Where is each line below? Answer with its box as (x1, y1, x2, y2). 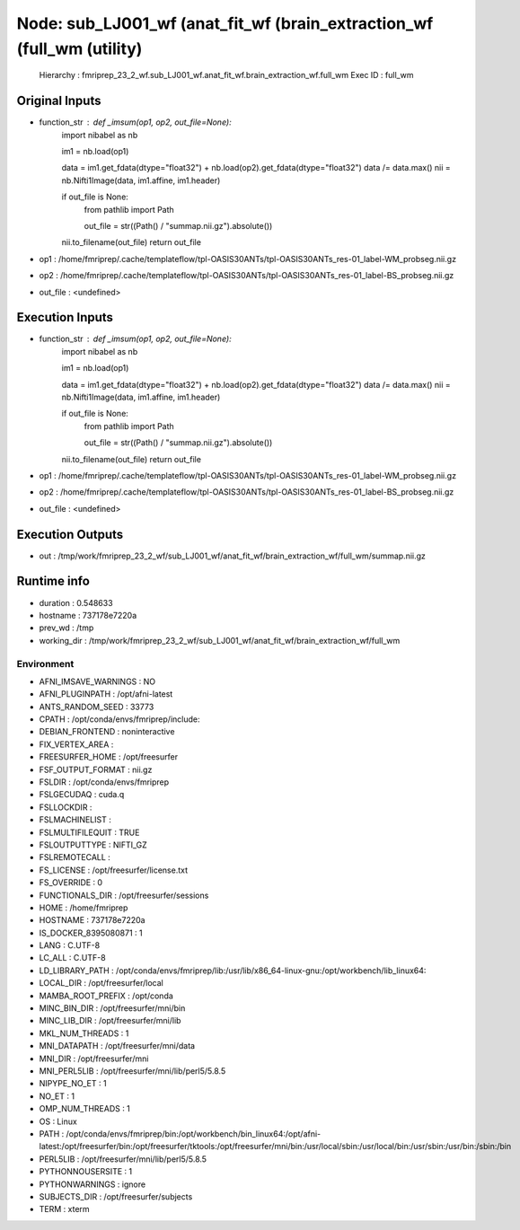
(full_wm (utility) (16, 39, 143, 58)
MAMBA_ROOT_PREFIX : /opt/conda (39, 990, 174, 1001)
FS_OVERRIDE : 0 (39, 877, 103, 888)
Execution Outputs (16, 526, 124, 542)
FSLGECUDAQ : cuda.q (39, 789, 125, 800)
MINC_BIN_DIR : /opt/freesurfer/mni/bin (39, 1003, 186, 1014)
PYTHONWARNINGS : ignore (39, 1179, 146, 1190)
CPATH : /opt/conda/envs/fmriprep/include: (39, 714, 200, 725)
